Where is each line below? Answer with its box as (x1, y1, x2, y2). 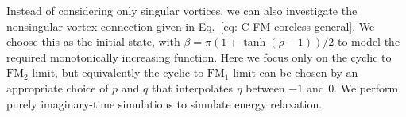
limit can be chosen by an (233, 64, 358, 81)
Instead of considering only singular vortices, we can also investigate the (6, 2, 358, 18)
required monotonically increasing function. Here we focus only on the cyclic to (6, 48, 392, 65)
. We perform (334, 79, 399, 96)
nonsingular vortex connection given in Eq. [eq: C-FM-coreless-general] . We (6, 17, 375, 34)
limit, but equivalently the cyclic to (32, 64, 204, 81)
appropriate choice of (6, 79, 109, 96)
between (246, 79, 285, 96)
